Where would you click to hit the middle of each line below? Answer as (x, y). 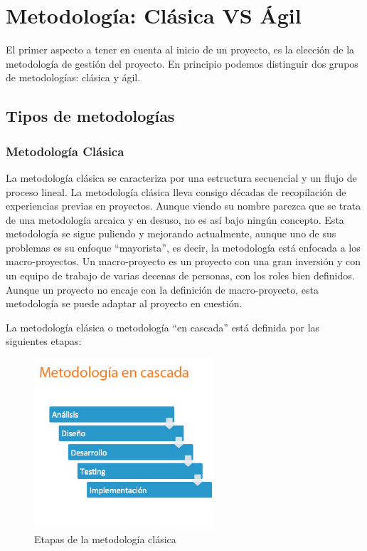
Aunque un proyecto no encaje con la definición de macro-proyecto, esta (163, 289)
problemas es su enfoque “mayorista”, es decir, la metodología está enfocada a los (183, 247)
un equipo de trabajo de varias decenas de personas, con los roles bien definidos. (180, 275)
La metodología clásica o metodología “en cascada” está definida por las (163, 327)
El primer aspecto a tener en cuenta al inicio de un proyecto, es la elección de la (180, 50)
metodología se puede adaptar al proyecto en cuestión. (124, 303)
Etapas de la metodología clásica (105, 539)
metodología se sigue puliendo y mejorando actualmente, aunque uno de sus (171, 233)
